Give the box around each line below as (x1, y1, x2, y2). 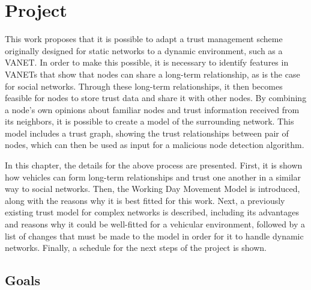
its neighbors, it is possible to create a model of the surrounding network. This (5, 115, 294, 128)
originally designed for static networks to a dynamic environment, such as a (5, 44, 283, 57)
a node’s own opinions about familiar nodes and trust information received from (5, 103, 300, 116)
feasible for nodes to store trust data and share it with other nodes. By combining (5, 91, 307, 104)
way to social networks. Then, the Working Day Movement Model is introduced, (5, 182, 300, 195)
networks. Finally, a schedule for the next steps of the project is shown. (5, 241, 267, 254)
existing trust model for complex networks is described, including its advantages (5, 206, 299, 218)
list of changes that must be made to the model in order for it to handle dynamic (5, 229, 304, 242)
